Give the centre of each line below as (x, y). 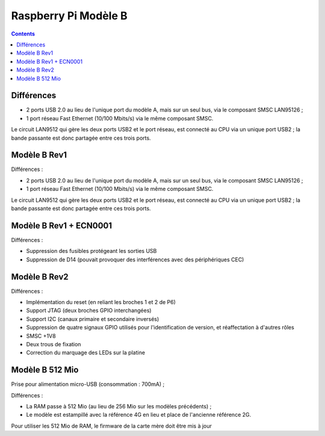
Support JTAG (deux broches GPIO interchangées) (89, 311)
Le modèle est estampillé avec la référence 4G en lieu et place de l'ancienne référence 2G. (139, 415)
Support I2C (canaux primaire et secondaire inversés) (93, 319)
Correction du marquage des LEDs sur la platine (86, 353)
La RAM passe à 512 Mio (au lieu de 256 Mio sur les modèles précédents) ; (119, 406)
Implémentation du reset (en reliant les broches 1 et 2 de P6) (101, 302)
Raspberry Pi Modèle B (69, 16)
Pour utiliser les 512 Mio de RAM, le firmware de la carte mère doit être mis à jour (111, 426)
